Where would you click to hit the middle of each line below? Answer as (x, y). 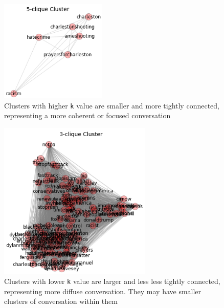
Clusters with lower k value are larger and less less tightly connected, (112, 281)
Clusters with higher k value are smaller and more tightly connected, (112, 105)
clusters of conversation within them (61, 301)
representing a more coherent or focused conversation (87, 115)
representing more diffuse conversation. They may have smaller (103, 291)
